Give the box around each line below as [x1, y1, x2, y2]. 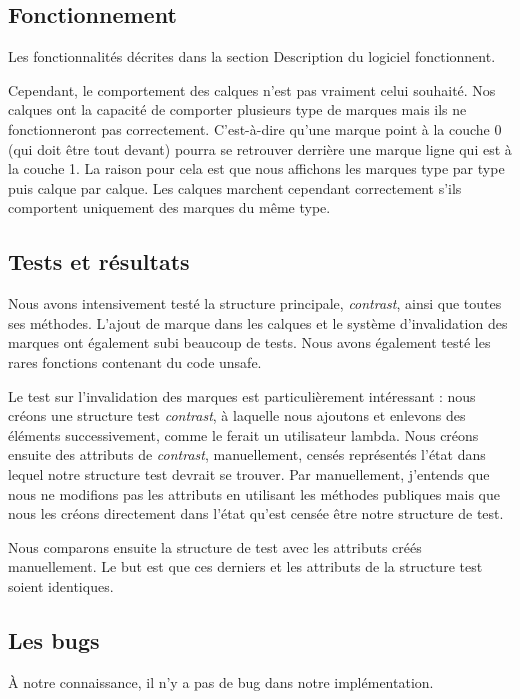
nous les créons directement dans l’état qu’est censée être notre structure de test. [8, 503, 504, 524]
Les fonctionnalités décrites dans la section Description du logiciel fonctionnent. [8, 46, 496, 67]
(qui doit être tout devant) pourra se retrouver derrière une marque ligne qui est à [8, 138, 512, 159]
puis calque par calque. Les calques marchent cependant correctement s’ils [8, 177, 462, 198]
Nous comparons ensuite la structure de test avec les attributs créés [8, 536, 422, 557]
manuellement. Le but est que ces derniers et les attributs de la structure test [8, 556, 483, 577]
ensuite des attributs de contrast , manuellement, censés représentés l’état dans [8, 444, 486, 465]
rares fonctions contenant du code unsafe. [8, 351, 262, 372]
